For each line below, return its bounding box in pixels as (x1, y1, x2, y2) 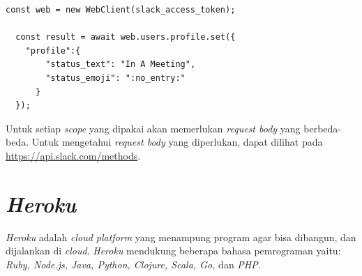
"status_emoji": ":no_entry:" (45, 72, 186, 83)
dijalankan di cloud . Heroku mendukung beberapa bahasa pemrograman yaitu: (6, 243, 341, 258)
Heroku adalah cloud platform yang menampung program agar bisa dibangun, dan (6, 229, 356, 244)
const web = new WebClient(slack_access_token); (6, 5, 236, 15)
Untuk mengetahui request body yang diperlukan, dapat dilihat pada (31, 135, 323, 149)
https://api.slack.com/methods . (6, 148, 141, 162)
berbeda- (303, 121, 341, 135)
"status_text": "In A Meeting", (45, 59, 196, 70)
